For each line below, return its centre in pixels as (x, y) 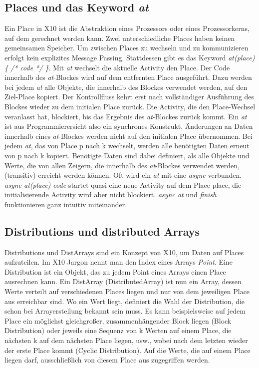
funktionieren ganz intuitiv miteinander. (66, 204)
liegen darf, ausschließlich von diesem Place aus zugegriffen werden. (107, 360)
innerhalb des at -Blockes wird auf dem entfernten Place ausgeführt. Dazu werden (128, 77)
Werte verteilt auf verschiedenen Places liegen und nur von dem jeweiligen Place (127, 291)
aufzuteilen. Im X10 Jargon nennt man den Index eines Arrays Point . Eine (119, 262)
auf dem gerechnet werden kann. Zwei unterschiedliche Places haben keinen (120, 38)
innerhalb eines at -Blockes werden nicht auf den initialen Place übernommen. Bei (129, 136)
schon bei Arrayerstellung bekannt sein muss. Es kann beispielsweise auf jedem (125, 311)
